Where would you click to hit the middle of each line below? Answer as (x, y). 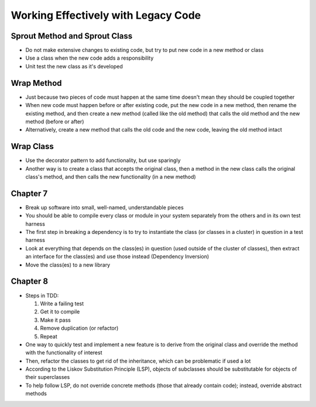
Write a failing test (62, 303)
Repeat (49, 336)
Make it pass (56, 320)
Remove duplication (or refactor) (79, 328)
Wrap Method (36, 83)
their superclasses (48, 377)
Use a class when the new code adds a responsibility (90, 58)
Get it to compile (60, 312)
